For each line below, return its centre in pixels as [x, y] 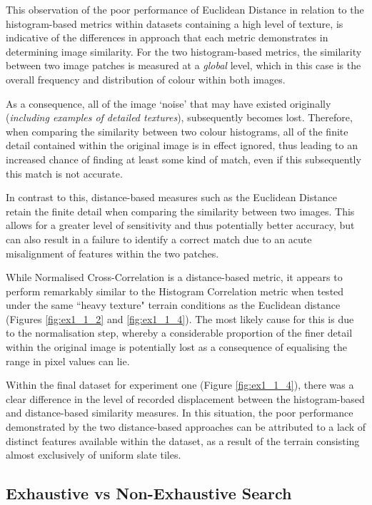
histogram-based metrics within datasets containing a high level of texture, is [175, 23]
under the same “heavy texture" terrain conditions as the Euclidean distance [173, 305]
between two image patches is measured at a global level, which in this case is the [184, 65]
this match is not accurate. [64, 173]
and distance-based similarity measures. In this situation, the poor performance [180, 413]
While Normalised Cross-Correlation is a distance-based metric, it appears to [174, 277]
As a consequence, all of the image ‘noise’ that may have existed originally [169, 103]
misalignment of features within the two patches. [112, 253]
